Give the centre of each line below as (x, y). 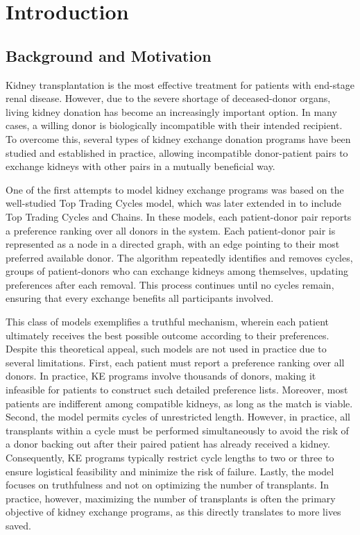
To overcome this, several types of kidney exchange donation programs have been (178, 138)
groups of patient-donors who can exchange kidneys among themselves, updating (177, 271)
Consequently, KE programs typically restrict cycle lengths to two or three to (170, 458)
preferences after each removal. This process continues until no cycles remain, (170, 284)
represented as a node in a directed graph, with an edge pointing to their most (173, 244)
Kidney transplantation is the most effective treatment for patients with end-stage (180, 84)
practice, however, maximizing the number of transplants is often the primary (171, 498)
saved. (19, 525)
